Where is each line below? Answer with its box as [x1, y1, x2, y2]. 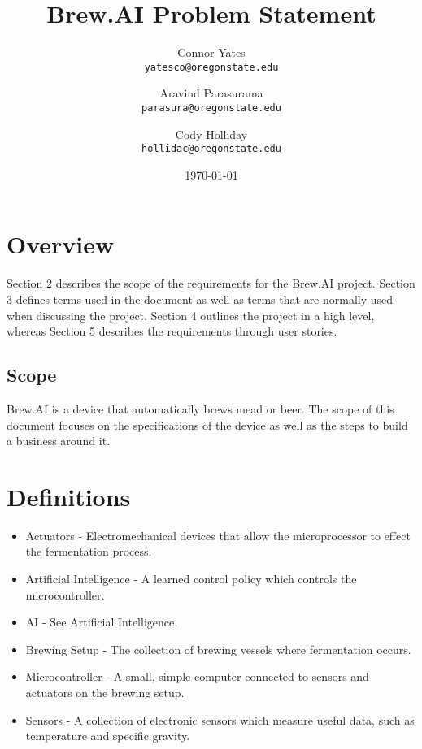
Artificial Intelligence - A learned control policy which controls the [25, 570, 357, 587]
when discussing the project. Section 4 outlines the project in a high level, [7, 306, 375, 323]
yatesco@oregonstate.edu [144, 61, 279, 73]
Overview [7, 227, 115, 261]
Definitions [7, 479, 131, 513]
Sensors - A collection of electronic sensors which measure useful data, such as [25, 711, 415, 728]
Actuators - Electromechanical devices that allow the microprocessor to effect [25, 526, 411, 543]
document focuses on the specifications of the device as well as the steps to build [7, 416, 408, 433]
